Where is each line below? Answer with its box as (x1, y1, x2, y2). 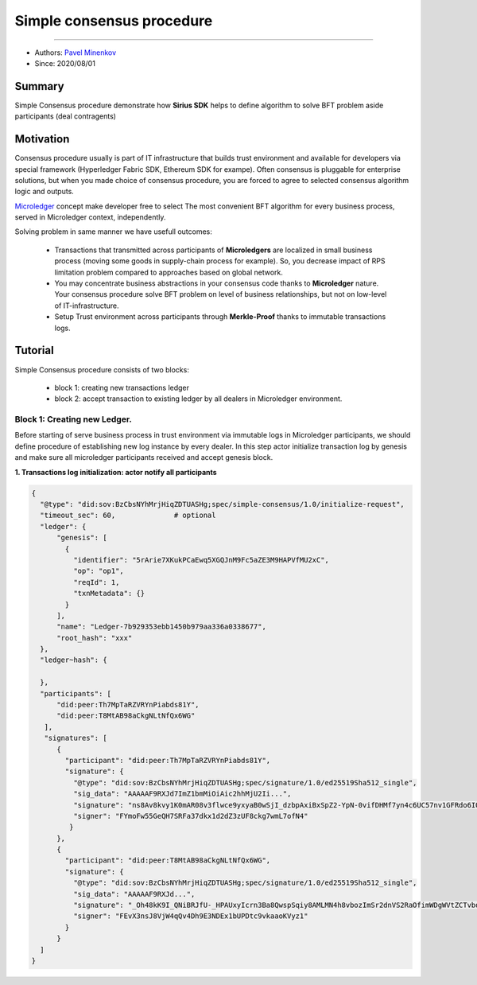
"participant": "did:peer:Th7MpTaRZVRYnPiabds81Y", (64, 756, 271, 765)
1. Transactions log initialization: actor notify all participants (14, 467, 218, 477)
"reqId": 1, (72, 578, 120, 586)
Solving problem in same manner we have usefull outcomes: (14, 227, 212, 236)
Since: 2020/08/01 (34, 58, 95, 68)
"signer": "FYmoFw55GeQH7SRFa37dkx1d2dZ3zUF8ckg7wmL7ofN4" (72, 812, 308, 820)
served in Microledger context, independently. (14, 212, 166, 222)
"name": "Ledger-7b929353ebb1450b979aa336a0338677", (56, 622, 266, 632)
